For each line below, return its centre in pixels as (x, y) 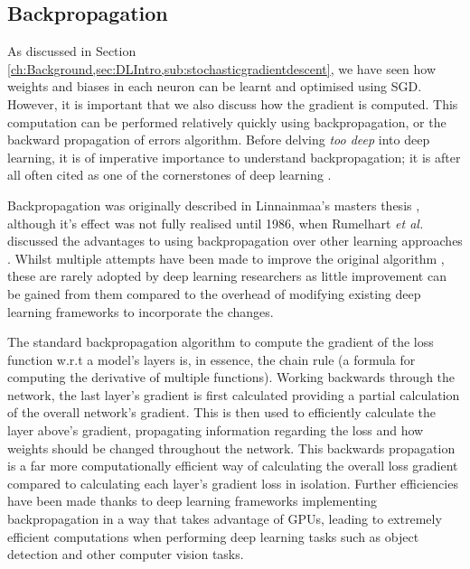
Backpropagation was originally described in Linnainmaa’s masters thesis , (214, 205)
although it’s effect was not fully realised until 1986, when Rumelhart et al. (216, 223)
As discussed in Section (72, 51)
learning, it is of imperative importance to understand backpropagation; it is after (234, 157)
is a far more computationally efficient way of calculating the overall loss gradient (233, 466)
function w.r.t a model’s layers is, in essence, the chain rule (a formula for (211, 359)
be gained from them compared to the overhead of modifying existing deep (214, 293)
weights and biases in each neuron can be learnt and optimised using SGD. (215, 86)
